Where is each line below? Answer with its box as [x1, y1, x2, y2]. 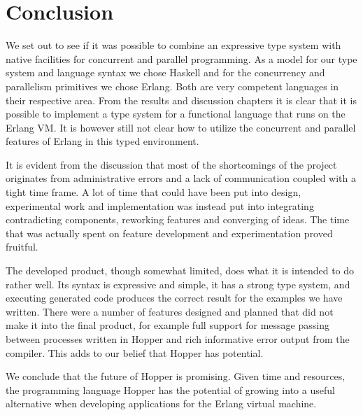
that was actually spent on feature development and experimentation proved [6, 225, 333, 240]
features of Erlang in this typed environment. [6, 134, 199, 148]
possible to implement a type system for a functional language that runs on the [6, 106, 346, 121]
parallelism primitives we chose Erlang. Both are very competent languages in [6, 78, 339, 93]
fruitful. [6, 239, 38, 254]
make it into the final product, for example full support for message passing [6, 318, 329, 332]
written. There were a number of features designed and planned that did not [6, 304, 334, 318]
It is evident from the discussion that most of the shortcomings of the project [6, 157, 337, 171]
